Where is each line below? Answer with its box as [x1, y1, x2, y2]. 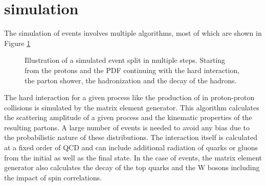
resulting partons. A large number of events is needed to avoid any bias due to [4, 122, 250, 132]
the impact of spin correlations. [4, 172, 102, 182]
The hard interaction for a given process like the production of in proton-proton [4, 92, 255, 103]
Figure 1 [4, 37, 31, 48]
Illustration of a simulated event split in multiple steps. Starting [25, 55, 226, 65]
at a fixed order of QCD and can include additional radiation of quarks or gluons [4, 142, 258, 153]
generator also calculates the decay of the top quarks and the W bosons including [4, 162, 260, 173]
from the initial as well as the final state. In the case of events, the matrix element [4, 152, 262, 162]
